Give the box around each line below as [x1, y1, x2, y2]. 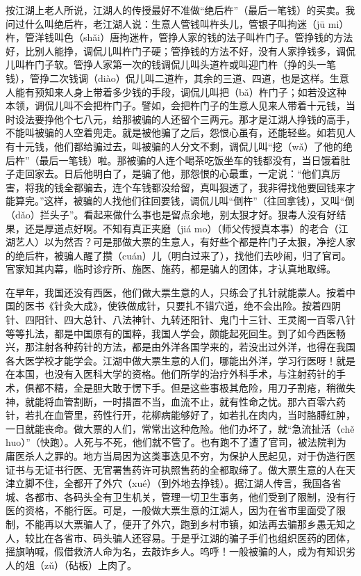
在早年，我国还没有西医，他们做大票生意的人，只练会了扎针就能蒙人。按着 [6, 285, 346, 299]
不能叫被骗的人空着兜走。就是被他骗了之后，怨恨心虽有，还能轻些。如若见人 [6, 125, 355, 140]
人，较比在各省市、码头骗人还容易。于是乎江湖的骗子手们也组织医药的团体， [6, 530, 355, 545]
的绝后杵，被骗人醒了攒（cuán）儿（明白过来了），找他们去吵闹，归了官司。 [6, 248, 351, 262]
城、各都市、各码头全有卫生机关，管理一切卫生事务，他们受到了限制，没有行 [6, 489, 355, 504]
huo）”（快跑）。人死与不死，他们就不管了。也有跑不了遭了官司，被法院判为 [6, 435, 346, 449]
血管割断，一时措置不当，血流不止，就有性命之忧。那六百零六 [53, 394, 336, 408]
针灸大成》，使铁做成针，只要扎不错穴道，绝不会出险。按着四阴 [53, 298, 341, 313]
